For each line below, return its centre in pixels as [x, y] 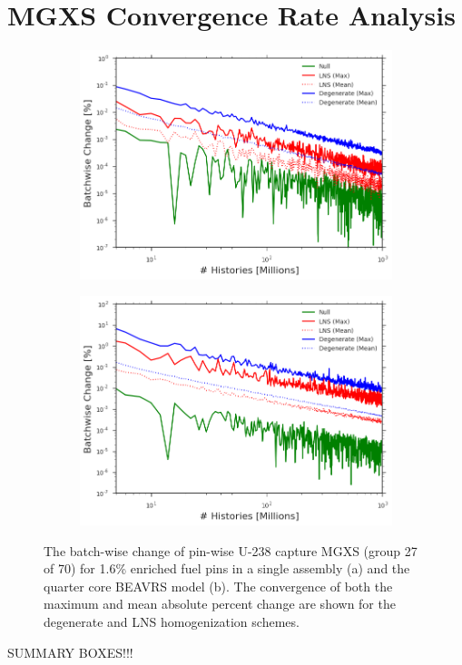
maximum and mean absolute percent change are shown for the [220, 604]
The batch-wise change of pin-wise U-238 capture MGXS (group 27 [231, 550]
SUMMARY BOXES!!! [70, 652]
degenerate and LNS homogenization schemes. [172, 622]
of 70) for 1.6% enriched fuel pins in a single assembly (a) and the [227, 568]
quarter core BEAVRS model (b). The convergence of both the [218, 586]
